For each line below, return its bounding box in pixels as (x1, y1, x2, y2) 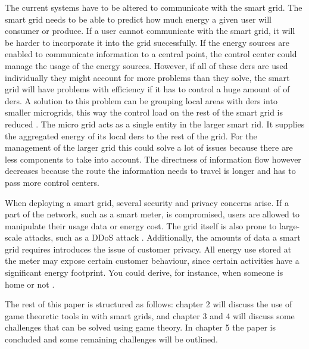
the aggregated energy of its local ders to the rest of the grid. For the (5, 129, 257, 142)
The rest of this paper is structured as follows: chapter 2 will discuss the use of (5, 298, 292, 310)
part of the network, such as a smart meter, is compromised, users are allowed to (5, 208, 300, 220)
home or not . (5, 278, 55, 290)
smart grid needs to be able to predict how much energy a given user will (5, 13, 271, 25)
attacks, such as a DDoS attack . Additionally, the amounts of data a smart (24, 231, 301, 244)
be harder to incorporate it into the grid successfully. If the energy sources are (5, 36, 289, 48)
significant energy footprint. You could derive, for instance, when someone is (5, 266, 283, 279)
